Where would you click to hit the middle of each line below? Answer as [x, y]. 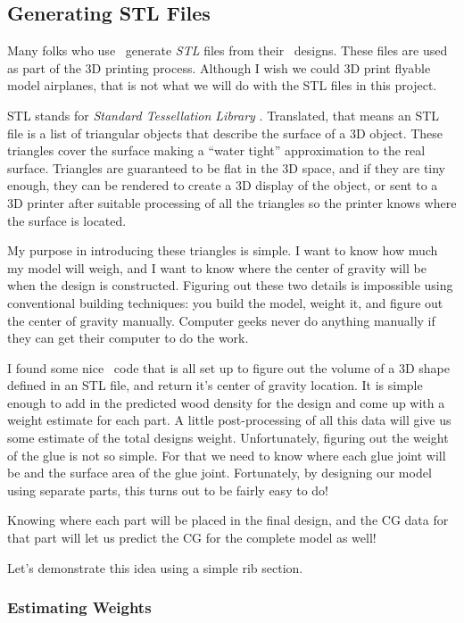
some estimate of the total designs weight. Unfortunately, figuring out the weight [228, 438]
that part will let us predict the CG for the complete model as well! [192, 538]
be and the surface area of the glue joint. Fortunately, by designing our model [220, 473]
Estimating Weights [79, 607]
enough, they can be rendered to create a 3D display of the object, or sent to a [223, 185]
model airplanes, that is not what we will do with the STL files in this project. [222, 85]
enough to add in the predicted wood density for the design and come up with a [226, 402]
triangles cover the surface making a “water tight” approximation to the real [216, 150]
